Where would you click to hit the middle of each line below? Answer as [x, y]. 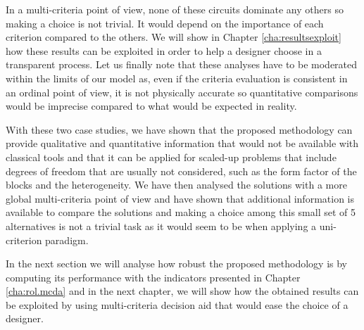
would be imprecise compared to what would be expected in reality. [151, 106]
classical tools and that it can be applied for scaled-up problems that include [171, 157]
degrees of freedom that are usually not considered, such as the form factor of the [181, 171]
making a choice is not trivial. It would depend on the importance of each [165, 23]
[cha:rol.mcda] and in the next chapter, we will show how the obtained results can [182, 291]
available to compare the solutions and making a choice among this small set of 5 [181, 212]
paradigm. [67, 240]
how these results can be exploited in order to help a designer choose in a [164, 50]
